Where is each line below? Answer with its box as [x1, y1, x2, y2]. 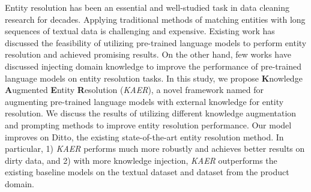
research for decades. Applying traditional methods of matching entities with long [5, 13, 306, 25]
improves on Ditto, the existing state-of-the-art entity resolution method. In [5, 130, 284, 143]
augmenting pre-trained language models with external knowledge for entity [5, 95, 284, 107]
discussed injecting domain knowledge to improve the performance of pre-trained [5, 59, 301, 72]
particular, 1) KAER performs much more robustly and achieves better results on [5, 142, 305, 155]
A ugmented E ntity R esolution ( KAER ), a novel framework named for [5, 83, 264, 96]
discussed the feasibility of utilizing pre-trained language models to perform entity [5, 36, 307, 49]
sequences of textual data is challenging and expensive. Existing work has [5, 25, 275, 37]
